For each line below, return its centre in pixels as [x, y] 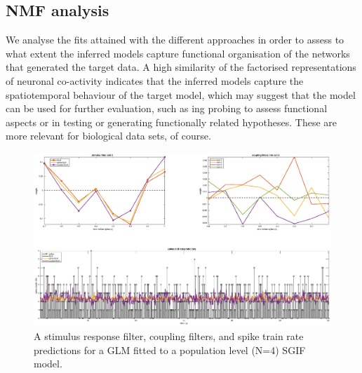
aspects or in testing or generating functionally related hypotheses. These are [171, 122]
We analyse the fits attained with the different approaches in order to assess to [175, 40]
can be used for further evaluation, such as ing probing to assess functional [167, 108]
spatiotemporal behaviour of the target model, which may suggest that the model [181, 94]
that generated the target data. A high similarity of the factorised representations [181, 67]
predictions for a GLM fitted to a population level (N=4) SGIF [170, 350]
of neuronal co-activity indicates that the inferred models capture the [155, 80]
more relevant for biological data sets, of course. [108, 136]
